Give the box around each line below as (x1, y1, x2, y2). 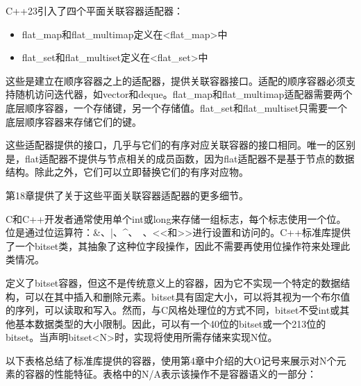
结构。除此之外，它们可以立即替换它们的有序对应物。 (6, 165, 249, 179)
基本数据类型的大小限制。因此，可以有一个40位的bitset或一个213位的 (15, 316, 326, 330)
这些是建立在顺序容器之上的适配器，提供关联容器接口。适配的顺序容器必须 (6, 73, 346, 87)
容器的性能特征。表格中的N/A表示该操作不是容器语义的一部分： (24, 367, 317, 381)
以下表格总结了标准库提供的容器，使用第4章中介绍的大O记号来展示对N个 (6, 353, 337, 367)
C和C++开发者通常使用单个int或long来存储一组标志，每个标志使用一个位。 (6, 211, 346, 226)
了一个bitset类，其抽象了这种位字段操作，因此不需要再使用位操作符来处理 (6, 238, 341, 253)
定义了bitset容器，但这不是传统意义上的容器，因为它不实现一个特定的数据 (6, 275, 341, 289)
